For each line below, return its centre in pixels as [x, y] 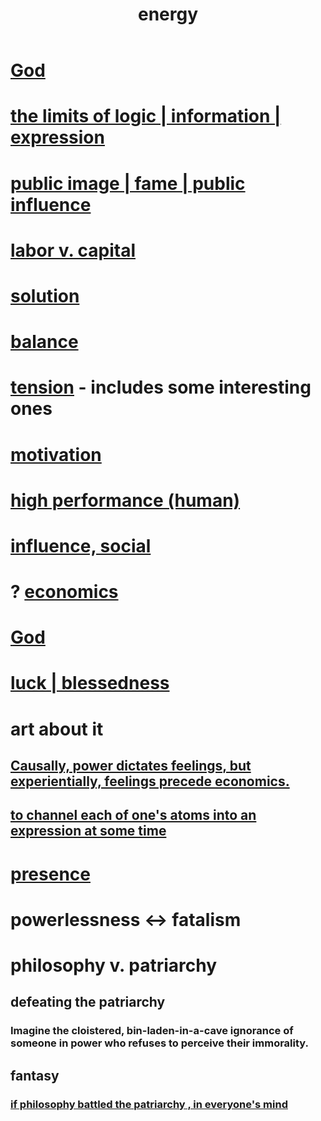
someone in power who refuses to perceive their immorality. [160, 1043]
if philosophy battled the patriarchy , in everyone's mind [149, 1104]
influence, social [81, 545]
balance [44, 342]
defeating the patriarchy [88, 1002]
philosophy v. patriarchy [114, 965]
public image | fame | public [128, 183]
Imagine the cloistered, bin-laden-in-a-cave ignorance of [152, 1031]
